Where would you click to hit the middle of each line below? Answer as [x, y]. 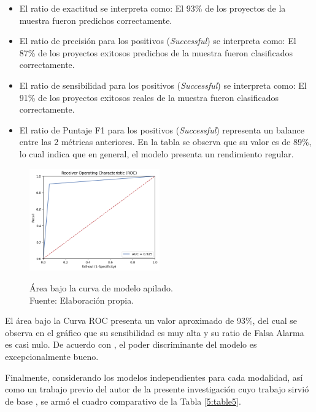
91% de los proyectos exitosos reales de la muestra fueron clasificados [149, 97]
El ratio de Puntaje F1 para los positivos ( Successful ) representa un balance [162, 129]
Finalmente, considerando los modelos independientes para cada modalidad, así [154, 377]
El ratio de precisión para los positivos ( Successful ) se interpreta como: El [158, 41]
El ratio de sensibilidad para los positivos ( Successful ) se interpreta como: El [163, 85]
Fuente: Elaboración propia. [82, 300]
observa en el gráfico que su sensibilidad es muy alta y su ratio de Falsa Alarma [155, 332]
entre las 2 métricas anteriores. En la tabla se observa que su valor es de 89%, [165, 142]
